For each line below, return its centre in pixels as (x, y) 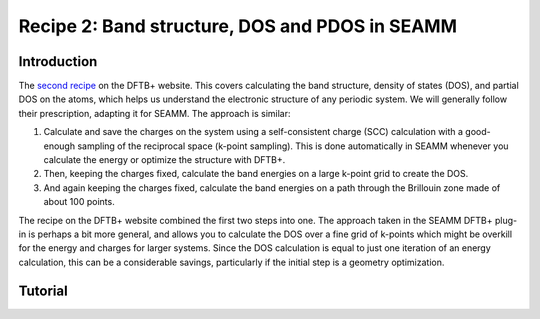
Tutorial (43, 290)
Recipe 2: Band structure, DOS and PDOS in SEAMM (238, 26)
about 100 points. (79, 202)
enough (59, 146)
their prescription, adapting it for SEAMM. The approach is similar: (154, 113)
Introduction (58, 61)
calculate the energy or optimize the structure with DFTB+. (164, 160)
